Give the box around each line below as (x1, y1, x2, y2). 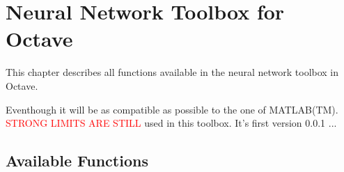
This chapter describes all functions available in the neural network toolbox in (6, 65, 339, 79)
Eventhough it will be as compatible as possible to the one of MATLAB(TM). (6, 102, 338, 116)
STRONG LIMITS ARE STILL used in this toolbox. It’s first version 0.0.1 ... (6, 116, 337, 130)
